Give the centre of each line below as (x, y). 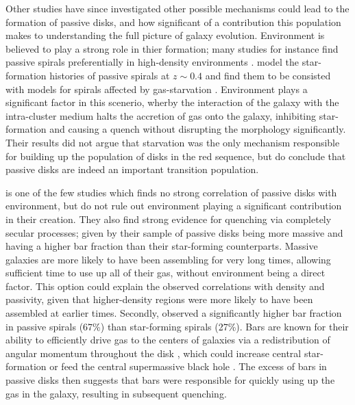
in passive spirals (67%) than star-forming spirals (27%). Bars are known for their (177, 326)
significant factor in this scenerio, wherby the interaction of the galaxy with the (172, 102)
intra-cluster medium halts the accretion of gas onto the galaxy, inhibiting (161, 115)
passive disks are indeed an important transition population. (132, 169)
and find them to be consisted (268, 75)
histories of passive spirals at (110, 75)
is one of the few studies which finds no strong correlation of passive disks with (171, 192)
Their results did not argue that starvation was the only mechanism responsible (173, 142)
